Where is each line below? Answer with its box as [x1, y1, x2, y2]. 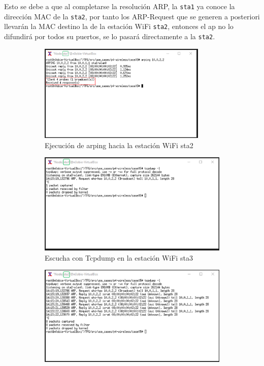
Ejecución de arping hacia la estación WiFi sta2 [45, 139, 193, 150]
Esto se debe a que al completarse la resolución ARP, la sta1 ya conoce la [4, 1, 235, 11]
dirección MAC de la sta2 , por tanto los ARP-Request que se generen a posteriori [4, 11, 260, 21]
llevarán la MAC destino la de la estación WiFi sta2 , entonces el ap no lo [4, 21, 234, 32]
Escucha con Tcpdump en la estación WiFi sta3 [45, 252, 193, 263]
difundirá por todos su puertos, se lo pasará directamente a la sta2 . [4, 31, 215, 41]
